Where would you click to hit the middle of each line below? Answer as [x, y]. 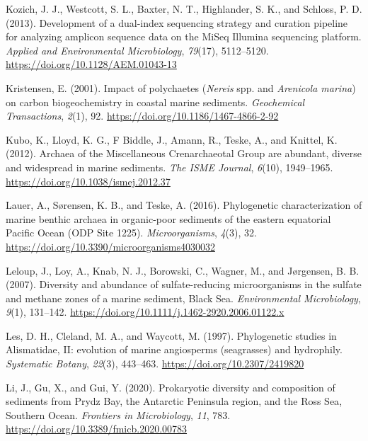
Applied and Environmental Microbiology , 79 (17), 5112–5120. [137, 50]
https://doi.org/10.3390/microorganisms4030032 [110, 246]
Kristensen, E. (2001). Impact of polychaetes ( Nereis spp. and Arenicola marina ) [181, 87]
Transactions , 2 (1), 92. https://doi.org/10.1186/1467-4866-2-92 [142, 116]
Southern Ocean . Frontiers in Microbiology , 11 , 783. [118, 414]
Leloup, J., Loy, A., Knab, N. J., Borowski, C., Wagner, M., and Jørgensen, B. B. [183, 270]
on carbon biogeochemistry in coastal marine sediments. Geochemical [155, 102]
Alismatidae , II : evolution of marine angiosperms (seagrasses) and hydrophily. [174, 349]
